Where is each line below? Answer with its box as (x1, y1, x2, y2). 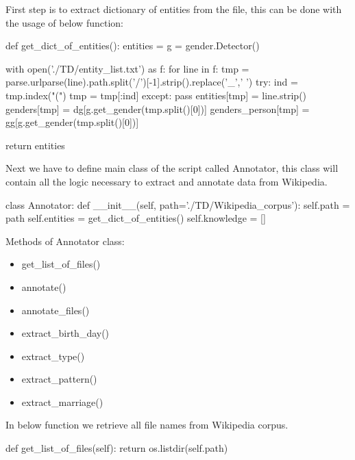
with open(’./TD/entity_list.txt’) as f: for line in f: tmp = (5, 61, 249, 75)
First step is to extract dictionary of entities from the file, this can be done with (5, 2, 342, 16)
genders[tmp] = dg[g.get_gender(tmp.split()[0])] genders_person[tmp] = (5, 101, 310, 116)
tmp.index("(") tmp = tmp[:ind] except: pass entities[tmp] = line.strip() (5, 88, 307, 102)
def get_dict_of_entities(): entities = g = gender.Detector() (5, 38, 260, 53)
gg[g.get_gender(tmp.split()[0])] (5, 115, 139, 129)
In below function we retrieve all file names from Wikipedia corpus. (5, 418, 289, 432)
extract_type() (21, 348, 85, 363)
